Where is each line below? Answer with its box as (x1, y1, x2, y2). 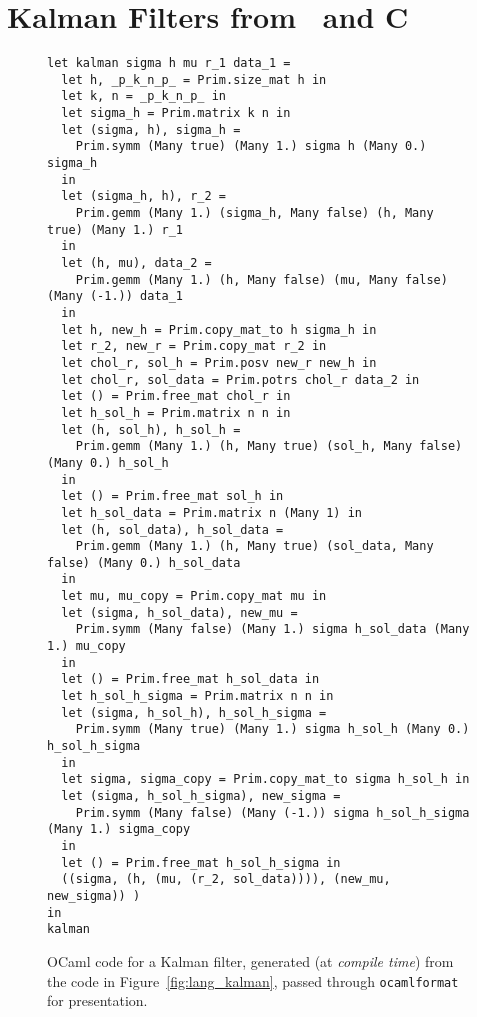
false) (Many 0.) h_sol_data (47, 555, 241, 570)
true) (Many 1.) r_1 (47, 222, 184, 237)
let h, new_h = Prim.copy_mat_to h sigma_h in (61, 322, 377, 337)
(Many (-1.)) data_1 (47, 289, 184, 304)
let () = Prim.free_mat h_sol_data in (61, 672, 320, 687)
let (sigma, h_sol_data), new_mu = (61, 605, 298, 620)
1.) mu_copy (47, 639, 126, 654)
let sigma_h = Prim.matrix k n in (61, 106, 291, 121)
